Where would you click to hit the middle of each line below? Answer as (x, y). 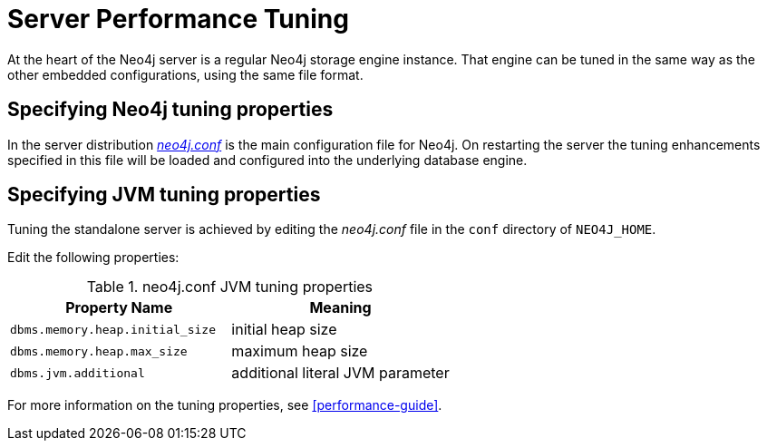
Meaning (340, 308)
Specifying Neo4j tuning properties (170, 110)
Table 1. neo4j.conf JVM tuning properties (230, 287)
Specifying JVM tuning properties (164, 195)
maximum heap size (300, 351)
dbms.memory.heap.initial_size (113, 329)
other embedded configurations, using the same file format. (185, 74)
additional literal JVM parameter (340, 373)
